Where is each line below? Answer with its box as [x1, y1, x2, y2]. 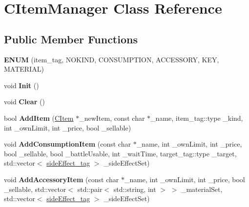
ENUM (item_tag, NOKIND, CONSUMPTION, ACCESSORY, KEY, [4, 54, 219, 64]
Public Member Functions [4, 31, 138, 46]
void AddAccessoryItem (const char [4, 174, 119, 184]
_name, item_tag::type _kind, [150, 113, 243, 123]
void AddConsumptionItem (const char [4, 139, 131, 149]
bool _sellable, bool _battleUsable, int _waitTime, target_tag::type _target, [4, 148, 237, 158]
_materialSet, [181, 184, 223, 194]
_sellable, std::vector [4, 184, 66, 194]
